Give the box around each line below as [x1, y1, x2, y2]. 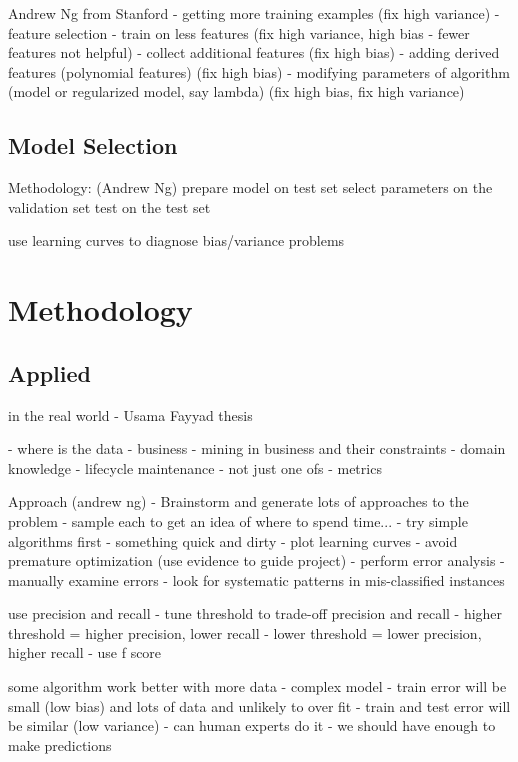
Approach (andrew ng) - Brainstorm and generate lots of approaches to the [8, 491, 469, 512]
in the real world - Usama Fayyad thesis [8, 404, 253, 425]
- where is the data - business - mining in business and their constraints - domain [8, 438, 506, 459]
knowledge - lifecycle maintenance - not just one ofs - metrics [8, 457, 382, 478]
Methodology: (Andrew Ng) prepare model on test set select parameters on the [8, 177, 493, 198]
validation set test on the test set [8, 196, 211, 217]
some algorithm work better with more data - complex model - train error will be [8, 676, 507, 697]
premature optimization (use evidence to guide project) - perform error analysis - [8, 550, 505, 571]
